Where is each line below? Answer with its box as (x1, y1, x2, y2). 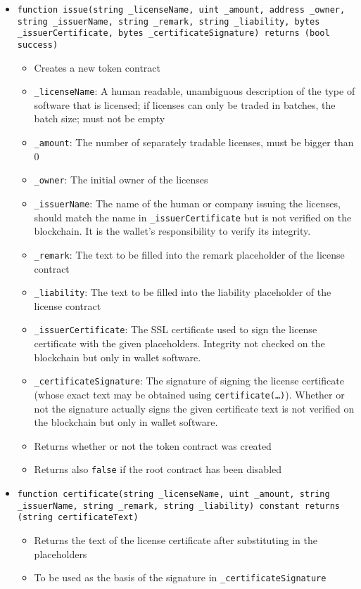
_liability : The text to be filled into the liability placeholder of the (34, 285, 331, 299)
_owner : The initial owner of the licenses (34, 172, 208, 187)
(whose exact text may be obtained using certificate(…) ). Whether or (34, 387, 345, 401)
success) (17, 39, 58, 50)
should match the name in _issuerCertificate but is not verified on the (34, 209, 352, 224)
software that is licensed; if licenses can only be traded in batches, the (34, 97, 336, 112)
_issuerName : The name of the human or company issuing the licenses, (34, 195, 341, 210)
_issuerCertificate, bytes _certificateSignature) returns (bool (17, 28, 330, 39)
